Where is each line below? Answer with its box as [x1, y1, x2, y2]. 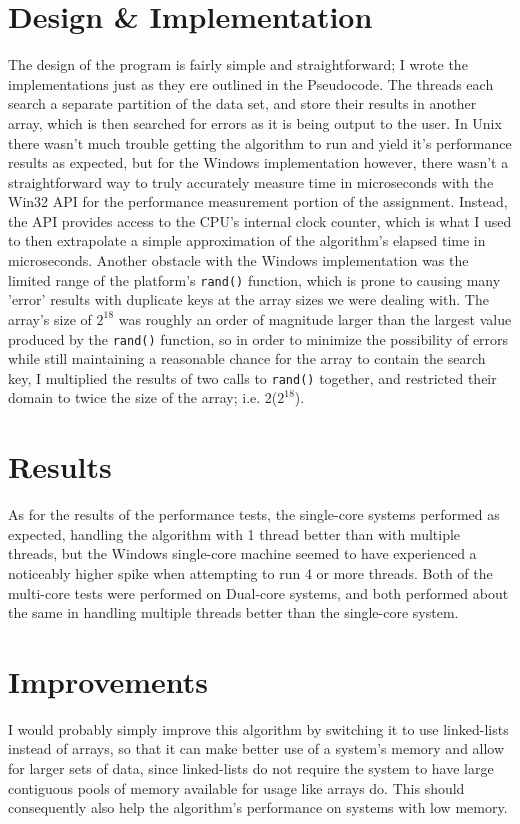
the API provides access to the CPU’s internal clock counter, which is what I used [8, 210, 512, 231]
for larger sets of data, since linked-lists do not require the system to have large [8, 758, 494, 778]
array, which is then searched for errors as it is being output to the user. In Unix [8, 112, 502, 133]
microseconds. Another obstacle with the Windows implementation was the [8, 250, 469, 271]
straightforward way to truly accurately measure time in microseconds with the [8, 171, 494, 192]
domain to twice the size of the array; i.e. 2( [8, 387, 278, 408]
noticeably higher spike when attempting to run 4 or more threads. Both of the [8, 562, 493, 583]
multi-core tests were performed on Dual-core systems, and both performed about [8, 582, 509, 603]
